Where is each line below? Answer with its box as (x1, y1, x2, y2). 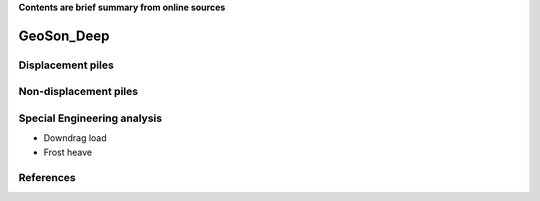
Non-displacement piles (18, 85, 139, 99)
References (18, 171, 76, 185)
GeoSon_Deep (18, 27, 110, 44)
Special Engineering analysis (18, 111, 163, 125)
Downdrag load (43, 132, 107, 144)
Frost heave (43, 146, 93, 158)
